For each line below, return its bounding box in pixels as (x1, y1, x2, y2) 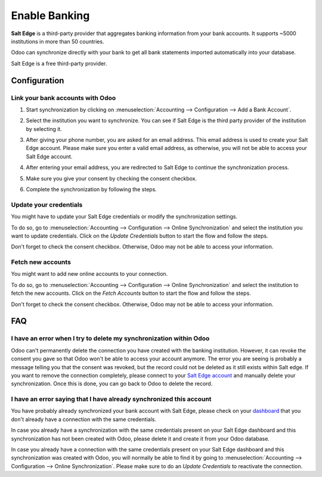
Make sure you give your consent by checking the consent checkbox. (26, 174, 197, 182)
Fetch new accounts (11, 258, 72, 266)
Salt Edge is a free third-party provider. (11, 60, 107, 67)
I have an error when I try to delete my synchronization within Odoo (11, 334, 210, 342)
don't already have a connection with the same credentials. (11, 416, 157, 423)
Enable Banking (11, 9, 90, 22)
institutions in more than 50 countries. (11, 38, 104, 45)
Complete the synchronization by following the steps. (26, 186, 157, 193)
